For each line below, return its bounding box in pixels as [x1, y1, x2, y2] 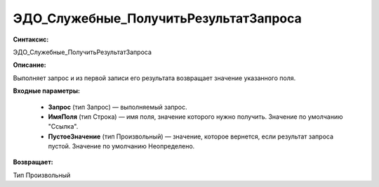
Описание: [13, 60, 47, 70]
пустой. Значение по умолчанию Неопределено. [48, 142, 195, 150]
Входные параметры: [13, 86, 81, 95]
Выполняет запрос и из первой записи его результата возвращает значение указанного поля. [13, 74, 296, 82]
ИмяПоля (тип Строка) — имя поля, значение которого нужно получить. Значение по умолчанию [48, 112, 343, 121]
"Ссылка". [48, 122, 79, 131]
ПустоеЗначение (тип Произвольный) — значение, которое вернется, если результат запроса [48, 132, 333, 141]
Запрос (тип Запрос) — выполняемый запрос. [48, 103, 187, 111]
